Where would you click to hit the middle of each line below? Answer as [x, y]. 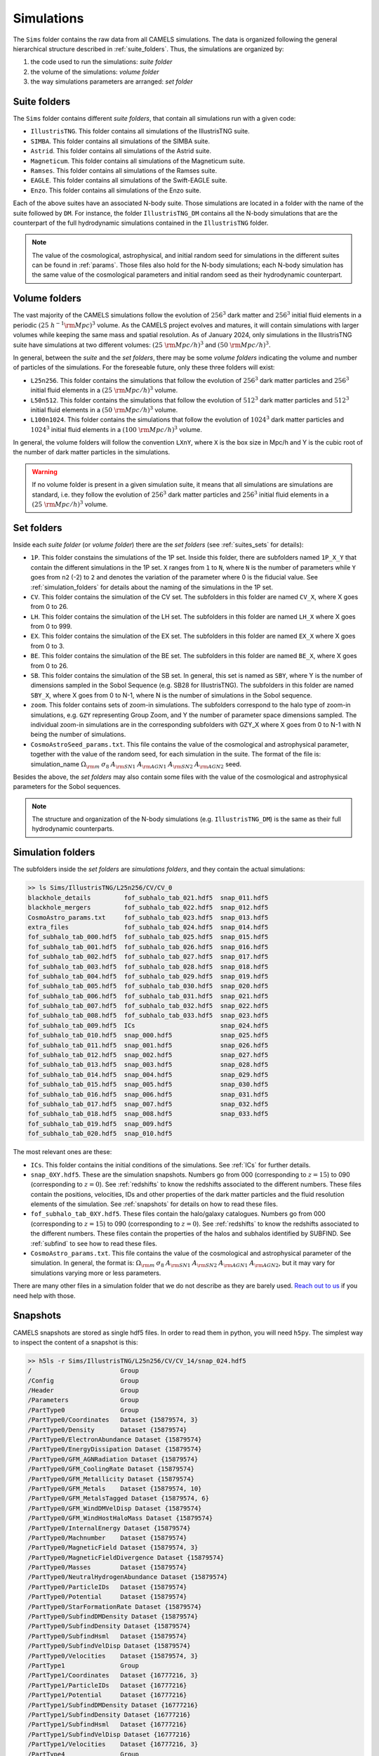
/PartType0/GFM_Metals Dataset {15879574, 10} [115, 1488]
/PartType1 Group [84, 1665]
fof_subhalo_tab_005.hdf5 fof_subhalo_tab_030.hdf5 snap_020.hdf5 [148, 986]
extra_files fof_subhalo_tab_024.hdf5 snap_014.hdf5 [148, 927]
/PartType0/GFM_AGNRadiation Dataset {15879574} [113, 1459]
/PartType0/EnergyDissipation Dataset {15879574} [115, 1449]
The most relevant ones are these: [62, 1152]
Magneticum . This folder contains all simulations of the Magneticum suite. [138, 161]
